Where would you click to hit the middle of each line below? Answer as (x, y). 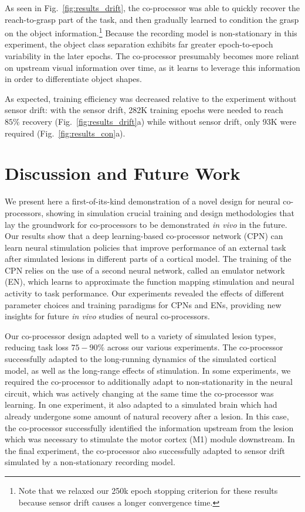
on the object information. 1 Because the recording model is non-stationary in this (151, 32)
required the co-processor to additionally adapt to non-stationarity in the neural (149, 382)
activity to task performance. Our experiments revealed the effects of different (145, 293)
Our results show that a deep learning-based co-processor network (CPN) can (144, 236)
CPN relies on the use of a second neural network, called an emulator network (145, 270)
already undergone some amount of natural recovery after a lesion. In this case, (147, 416)
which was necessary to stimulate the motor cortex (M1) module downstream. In (150, 439)
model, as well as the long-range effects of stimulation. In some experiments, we (148, 370)
